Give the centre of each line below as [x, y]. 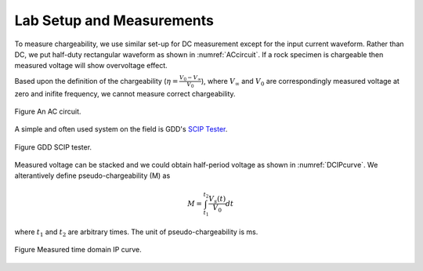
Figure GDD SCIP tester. [53, 147]
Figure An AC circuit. [48, 111]
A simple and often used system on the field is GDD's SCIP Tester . [121, 129]
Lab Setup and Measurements [114, 20]
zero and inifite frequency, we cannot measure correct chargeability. [125, 93]
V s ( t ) [217, 200]
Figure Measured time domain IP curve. [78, 250]
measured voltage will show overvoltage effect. [91, 66]
